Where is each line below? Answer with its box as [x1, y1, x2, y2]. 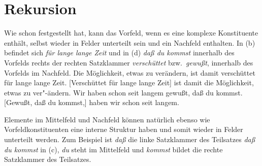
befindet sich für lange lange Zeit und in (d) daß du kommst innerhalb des [4, 47, 235, 58]
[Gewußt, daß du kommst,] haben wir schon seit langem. [4, 97, 179, 108]
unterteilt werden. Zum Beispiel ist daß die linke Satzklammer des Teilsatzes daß [4, 134, 255, 145]
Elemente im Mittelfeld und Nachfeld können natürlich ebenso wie [4, 114, 210, 124]
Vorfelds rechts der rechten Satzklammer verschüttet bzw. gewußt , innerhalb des [4, 57, 253, 68]
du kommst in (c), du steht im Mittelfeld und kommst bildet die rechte [4, 144, 223, 154]
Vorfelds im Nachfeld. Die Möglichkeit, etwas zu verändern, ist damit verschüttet [4, 67, 255, 78]
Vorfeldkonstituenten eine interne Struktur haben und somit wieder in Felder [4, 124, 243, 135]
